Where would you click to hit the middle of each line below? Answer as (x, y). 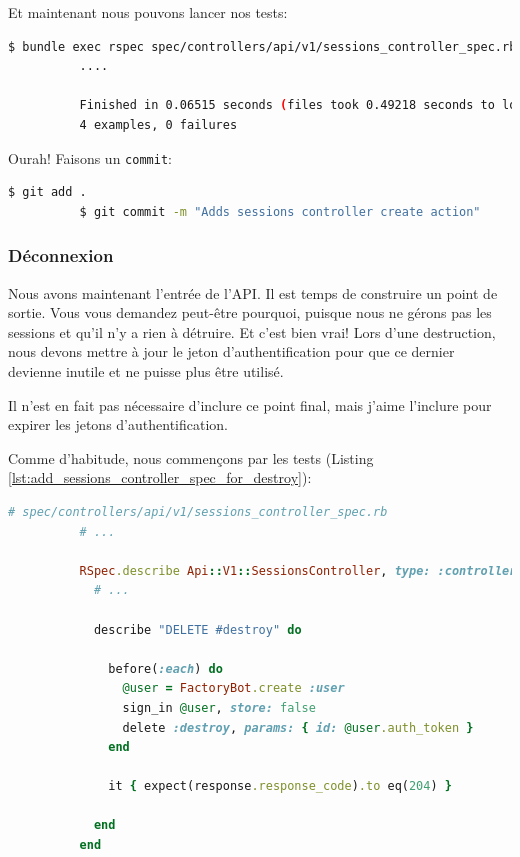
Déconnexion (61, 255)
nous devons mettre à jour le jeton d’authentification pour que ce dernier (231, 351)
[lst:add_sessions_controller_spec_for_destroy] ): (160, 477)
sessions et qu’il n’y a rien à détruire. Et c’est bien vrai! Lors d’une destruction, (252, 331)
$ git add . (47, 192)
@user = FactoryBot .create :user (233, 688)
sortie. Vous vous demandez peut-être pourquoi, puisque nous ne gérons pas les (250, 312)
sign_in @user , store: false (219, 707)
